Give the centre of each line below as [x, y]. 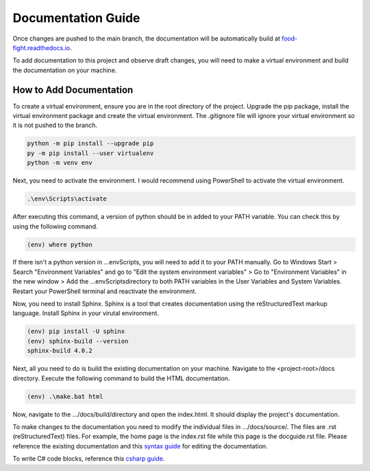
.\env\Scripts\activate [67, 199]
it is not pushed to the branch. [55, 125]
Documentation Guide [76, 18]
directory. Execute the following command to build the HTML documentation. [121, 378]
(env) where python [60, 244]
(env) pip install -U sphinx [76, 332]
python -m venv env [60, 163]
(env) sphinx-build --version [78, 341]
